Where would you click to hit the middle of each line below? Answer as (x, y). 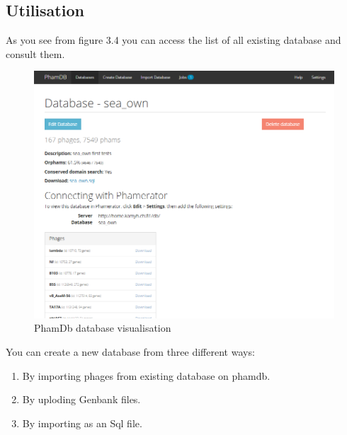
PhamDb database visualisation (103, 328)
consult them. (35, 53)
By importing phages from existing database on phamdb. (146, 375)
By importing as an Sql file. (82, 423)
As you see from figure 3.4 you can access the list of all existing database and (173, 40)
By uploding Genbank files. (81, 399)
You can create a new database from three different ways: (130, 352)
